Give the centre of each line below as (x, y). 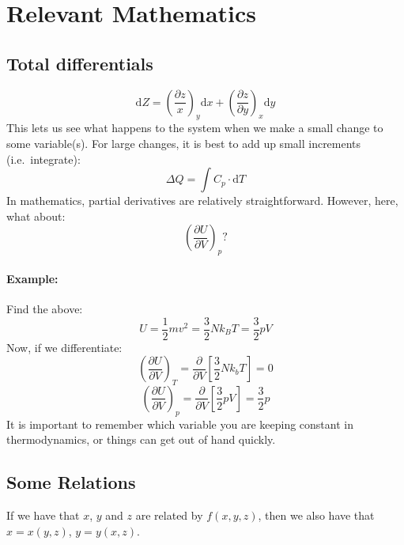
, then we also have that (316, 515)
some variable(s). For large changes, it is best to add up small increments (184, 143)
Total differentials (80, 63)
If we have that (43, 515)
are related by (169, 515)
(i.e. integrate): (43, 159)
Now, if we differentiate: (64, 347)
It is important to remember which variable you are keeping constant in (180, 424)
